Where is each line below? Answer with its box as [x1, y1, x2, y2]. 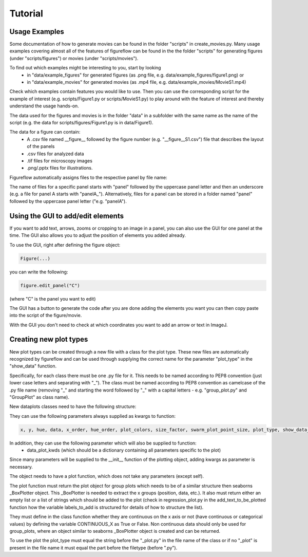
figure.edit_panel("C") [20, 283, 81, 288]
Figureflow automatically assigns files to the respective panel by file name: [9, 174, 168, 180]
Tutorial [9, 8, 44, 19]
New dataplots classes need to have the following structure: [9, 403, 137, 410]
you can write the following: [9, 269, 68, 275]
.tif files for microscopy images [27, 157, 92, 164]
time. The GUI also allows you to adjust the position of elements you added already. [9, 232, 186, 238]
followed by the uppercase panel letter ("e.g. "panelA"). [9, 198, 127, 204]
